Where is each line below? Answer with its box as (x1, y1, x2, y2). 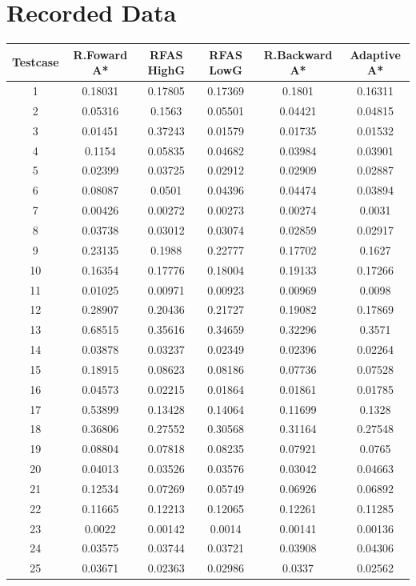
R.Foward (73, 46, 128, 62)
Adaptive (350, 46, 401, 62)
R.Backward (263, 46, 333, 62)
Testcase (12, 54, 59, 70)
